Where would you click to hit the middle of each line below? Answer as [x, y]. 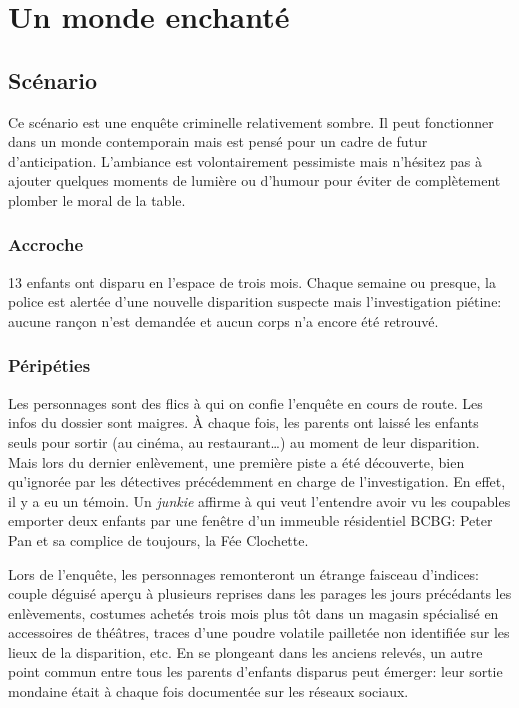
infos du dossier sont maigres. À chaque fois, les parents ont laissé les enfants [243, 422]
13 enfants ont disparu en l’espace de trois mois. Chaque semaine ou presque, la [252, 281]
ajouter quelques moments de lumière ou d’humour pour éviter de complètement [254, 180]
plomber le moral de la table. [97, 199]
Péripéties [49, 365]
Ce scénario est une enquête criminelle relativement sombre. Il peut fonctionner [251, 121]
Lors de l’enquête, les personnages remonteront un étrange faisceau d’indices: [244, 573]
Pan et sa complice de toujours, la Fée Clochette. [158, 539]
